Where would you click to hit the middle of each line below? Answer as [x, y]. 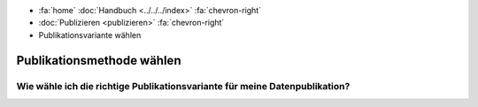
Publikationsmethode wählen [99, 61]
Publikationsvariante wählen [90, 34]
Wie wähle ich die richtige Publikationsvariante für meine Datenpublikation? [183, 86]
